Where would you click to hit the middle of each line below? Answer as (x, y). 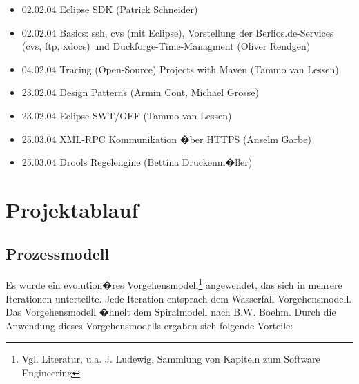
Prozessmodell (58, 253)
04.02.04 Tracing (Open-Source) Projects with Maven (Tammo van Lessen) (180, 69)
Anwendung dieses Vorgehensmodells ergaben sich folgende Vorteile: (149, 325)
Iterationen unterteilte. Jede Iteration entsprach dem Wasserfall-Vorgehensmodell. (179, 298)
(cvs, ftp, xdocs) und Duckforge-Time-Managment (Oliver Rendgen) (166, 46)
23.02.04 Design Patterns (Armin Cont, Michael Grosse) (140, 92)
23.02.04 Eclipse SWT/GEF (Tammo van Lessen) (127, 115)
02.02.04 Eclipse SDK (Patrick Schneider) (110, 9)
